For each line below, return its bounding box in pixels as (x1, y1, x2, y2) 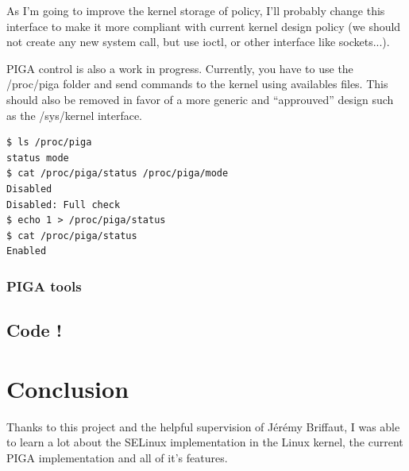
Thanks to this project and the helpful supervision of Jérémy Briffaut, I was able (6, 418, 400, 434)
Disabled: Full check (6, 199, 121, 210)
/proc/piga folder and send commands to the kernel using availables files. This (6, 75, 388, 92)
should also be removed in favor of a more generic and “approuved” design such (6, 91, 394, 107)
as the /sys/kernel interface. (6, 106, 143, 123)
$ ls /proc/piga (6, 137, 92, 149)
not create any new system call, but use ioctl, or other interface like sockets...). (6, 33, 390, 50)
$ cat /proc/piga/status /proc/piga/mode (6, 168, 229, 180)
